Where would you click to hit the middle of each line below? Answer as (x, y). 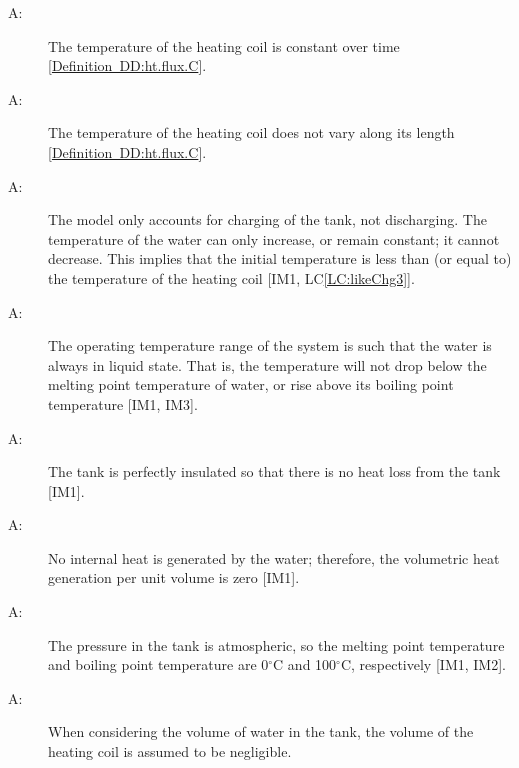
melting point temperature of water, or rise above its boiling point (251, 384)
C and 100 (305, 664)
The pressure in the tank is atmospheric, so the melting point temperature (276, 644)
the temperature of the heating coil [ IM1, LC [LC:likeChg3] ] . (231, 277)
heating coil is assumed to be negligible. (170, 751)
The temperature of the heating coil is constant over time (224, 45)
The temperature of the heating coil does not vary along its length (251, 132)
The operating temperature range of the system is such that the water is (270, 345)
